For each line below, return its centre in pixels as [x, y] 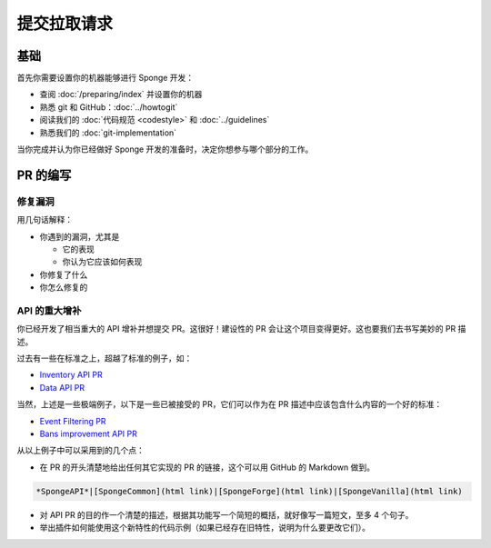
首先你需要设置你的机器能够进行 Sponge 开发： [105, 78]
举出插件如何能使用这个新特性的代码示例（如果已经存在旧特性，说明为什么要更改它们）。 [205, 528]
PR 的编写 [44, 175]
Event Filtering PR [73, 421]
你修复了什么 [64, 274]
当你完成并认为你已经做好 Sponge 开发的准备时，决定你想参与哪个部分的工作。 [165, 149]
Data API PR [62, 387]
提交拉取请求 [65, 24]
